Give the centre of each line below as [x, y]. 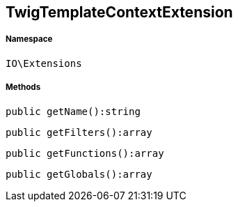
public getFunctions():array [85, 153]
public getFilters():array [79, 132]
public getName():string [73, 111]
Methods [23, 87]
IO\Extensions [44, 63]
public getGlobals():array [79, 174]
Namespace [29, 39]
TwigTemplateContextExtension [119, 12]
